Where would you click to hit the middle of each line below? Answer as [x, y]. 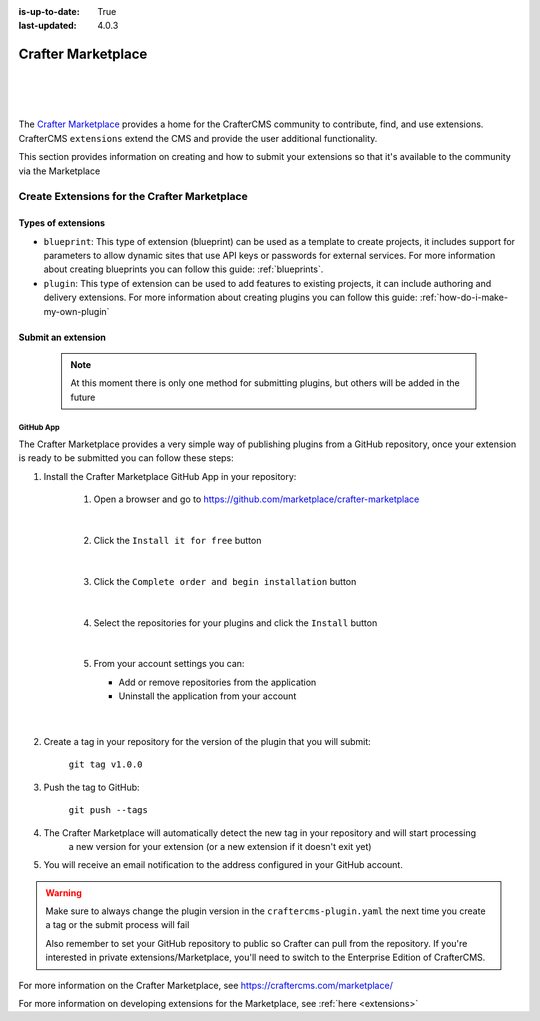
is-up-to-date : [49, 11]
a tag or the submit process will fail [117, 925]
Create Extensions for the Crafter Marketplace [133, 197]
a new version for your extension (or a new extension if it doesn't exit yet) [220, 846]
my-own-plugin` [76, 311]
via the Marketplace [59, 171]
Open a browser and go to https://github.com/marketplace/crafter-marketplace [256, 499]
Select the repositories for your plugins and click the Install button [235, 622]
